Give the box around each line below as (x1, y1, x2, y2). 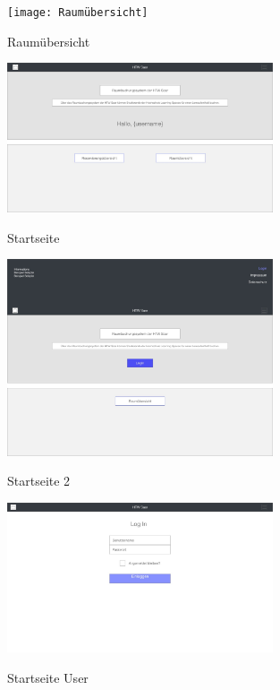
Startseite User (7, 668, 89, 686)
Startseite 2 (7, 471, 71, 490)
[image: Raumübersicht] (7, 6, 148, 19)
